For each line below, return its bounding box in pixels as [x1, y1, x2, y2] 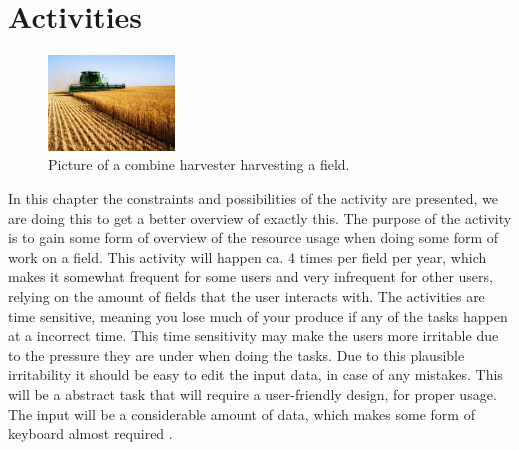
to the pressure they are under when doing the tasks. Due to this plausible [8, 344, 465, 365]
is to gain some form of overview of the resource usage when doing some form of [8, 227, 499, 248]
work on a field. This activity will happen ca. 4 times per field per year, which [8, 246, 487, 267]
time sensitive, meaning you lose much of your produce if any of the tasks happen [8, 305, 508, 326]
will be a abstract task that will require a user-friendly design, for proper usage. [8, 383, 497, 404]
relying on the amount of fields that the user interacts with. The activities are [8, 285, 485, 306]
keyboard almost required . [8, 423, 173, 444]
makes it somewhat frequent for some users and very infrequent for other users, [8, 266, 493, 287]
